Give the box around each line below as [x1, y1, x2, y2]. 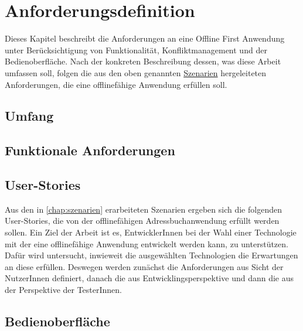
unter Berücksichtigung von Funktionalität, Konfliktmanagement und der [5, 43, 267, 56]
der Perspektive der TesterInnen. [5, 284, 122, 296]
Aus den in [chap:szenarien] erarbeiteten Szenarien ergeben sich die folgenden [5, 203, 282, 215]
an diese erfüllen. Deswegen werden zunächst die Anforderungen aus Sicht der [5, 260, 284, 272]
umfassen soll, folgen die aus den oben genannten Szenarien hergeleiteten [5, 66, 267, 79]
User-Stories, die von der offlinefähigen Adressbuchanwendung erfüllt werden [5, 214, 280, 227]
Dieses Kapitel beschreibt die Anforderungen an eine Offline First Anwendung [5, 32, 285, 45]
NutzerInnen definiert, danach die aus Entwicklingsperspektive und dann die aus [5, 272, 294, 284]
